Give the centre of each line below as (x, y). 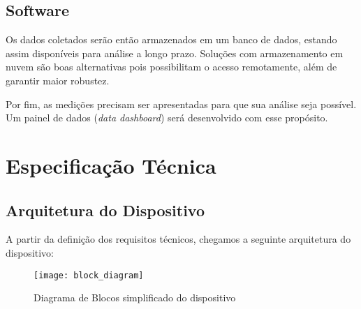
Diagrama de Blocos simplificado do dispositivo (135, 297)
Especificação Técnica (111, 165)
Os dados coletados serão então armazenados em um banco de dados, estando (171, 39)
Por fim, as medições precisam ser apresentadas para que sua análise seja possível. (181, 104)
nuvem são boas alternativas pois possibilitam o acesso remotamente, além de (171, 67)
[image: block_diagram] (89, 275)
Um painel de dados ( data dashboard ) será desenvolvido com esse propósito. (167, 118)
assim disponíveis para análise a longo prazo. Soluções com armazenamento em (175, 53)
